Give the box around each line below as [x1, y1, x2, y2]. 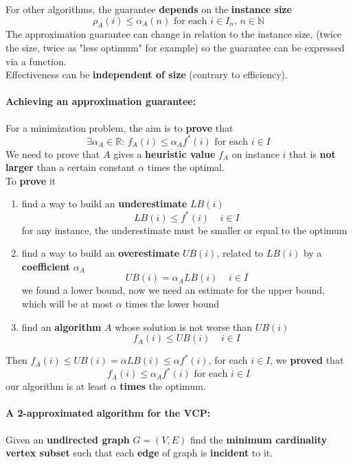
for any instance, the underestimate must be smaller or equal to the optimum [21, 222, 348, 237]
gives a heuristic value [113, 146, 216, 161]
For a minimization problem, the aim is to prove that [5, 120, 234, 135]
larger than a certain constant [5, 160, 135, 174]
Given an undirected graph [5, 432, 130, 446]
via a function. [5, 54, 67, 68]
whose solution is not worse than [115, 319, 253, 334]
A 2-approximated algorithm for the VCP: [5, 406, 211, 420]
